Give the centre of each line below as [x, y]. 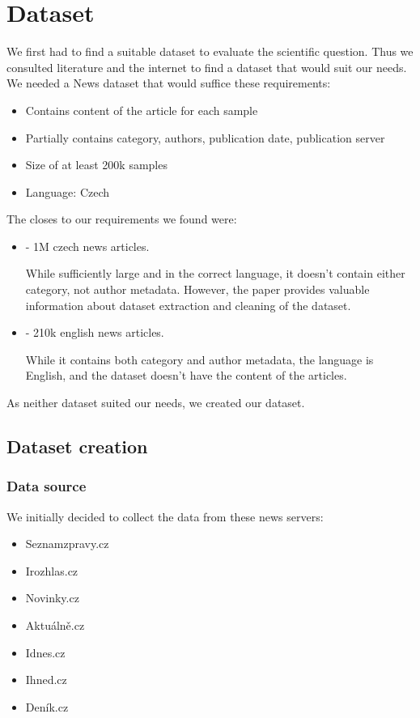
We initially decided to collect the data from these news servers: [165, 516]
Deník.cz [47, 706]
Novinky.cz [52, 598]
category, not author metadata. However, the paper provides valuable [197, 289]
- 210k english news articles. [95, 332]
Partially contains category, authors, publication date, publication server [205, 137]
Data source [47, 486]
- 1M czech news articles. [87, 246]
